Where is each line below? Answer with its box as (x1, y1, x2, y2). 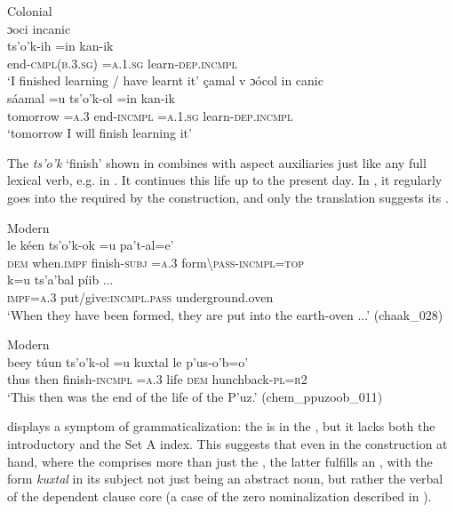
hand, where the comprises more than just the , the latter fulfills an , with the (7, 452, 433, 470)
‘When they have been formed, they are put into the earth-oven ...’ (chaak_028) (7, 305, 443, 324)
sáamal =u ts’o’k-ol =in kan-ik (7, 88, 175, 107)
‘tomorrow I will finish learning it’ (7, 124, 192, 142)
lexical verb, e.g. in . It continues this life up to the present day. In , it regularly (7, 171, 443, 189)
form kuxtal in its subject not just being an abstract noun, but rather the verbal (7, 469, 443, 488)
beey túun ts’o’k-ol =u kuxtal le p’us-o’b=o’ (7, 352, 249, 371)
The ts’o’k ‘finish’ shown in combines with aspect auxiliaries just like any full (7, 153, 427, 172)
